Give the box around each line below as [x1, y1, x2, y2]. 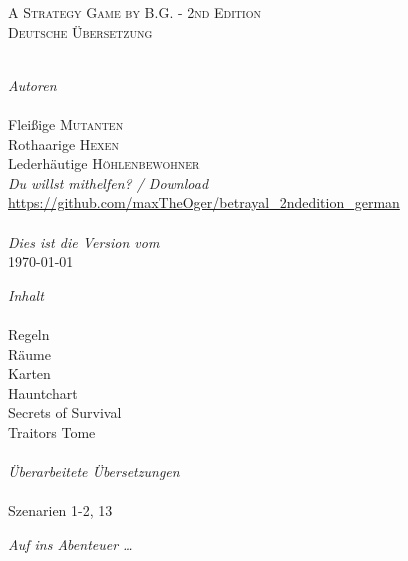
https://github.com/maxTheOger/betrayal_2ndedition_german [8, 192, 400, 213]
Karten [8, 363, 51, 384]
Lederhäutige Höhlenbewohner [8, 153, 200, 174]
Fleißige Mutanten [8, 113, 124, 134]
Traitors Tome [8, 421, 96, 442]
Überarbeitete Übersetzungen [8, 461, 180, 482]
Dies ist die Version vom [8, 231, 160, 252]
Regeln [8, 323, 50, 344]
